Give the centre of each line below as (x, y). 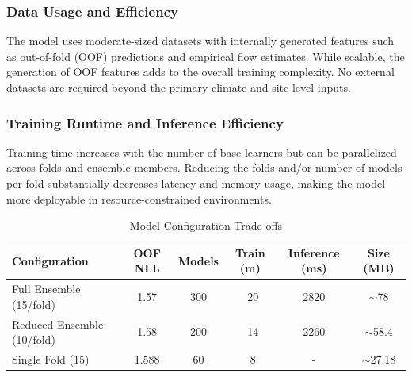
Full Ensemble (46, 289)
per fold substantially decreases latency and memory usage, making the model (196, 183)
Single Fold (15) (51, 359)
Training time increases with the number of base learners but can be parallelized (202, 152)
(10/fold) (34, 339)
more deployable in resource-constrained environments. (139, 198)
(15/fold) (34, 304)
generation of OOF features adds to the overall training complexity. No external (200, 72)
